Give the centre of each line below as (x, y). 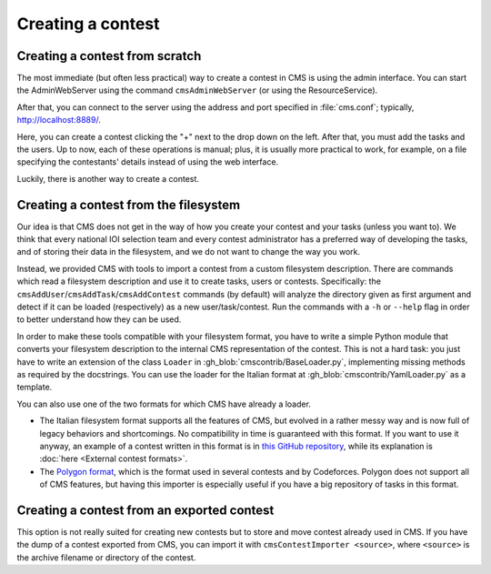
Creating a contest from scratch (109, 56)
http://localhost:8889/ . (59, 120)
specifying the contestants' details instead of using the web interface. (148, 162)
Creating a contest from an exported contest (145, 510)
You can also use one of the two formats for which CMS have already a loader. (164, 404)
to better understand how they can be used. (99, 319)
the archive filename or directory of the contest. (106, 557)
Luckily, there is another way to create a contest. (108, 178)
